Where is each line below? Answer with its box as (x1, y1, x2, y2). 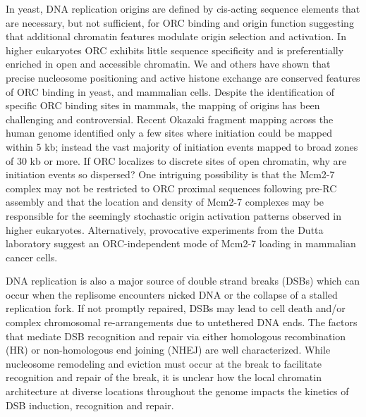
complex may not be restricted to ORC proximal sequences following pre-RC (6, 180, 337, 195)
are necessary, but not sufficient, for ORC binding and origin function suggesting (6, 15, 354, 30)
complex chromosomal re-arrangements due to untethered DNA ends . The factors (6, 315, 358, 330)
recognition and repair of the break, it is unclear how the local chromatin (6, 370, 322, 385)
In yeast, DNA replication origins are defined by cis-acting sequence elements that (6, 1, 360, 15)
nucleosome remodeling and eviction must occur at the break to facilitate (6, 356, 322, 371)
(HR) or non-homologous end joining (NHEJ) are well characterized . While (6, 342, 331, 357)
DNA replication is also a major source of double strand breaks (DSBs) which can (6, 273, 360, 288)
